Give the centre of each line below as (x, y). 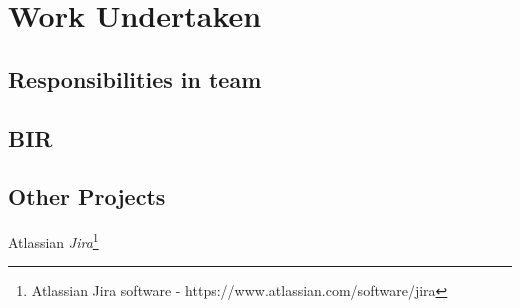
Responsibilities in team (135, 78)
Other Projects (87, 196)
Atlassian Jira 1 (53, 240)
